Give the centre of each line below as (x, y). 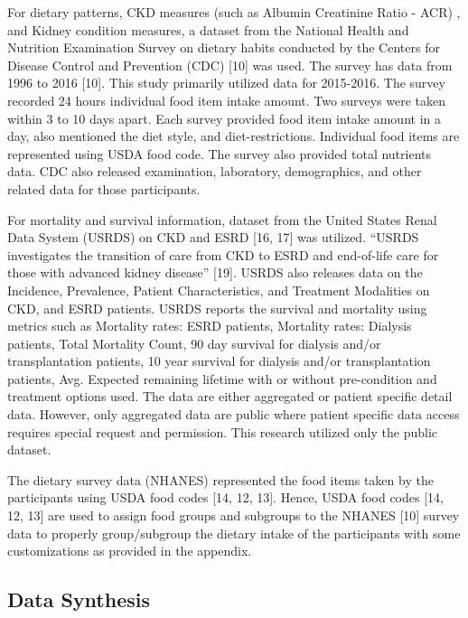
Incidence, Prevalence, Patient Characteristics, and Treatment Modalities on (219, 290)
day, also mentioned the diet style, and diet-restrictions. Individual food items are (234, 136)
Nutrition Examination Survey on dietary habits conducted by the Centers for (224, 47)
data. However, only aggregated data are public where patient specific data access (234, 414)
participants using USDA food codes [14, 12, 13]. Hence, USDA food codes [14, (225, 497)
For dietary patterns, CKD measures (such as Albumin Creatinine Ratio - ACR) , (234, 12)
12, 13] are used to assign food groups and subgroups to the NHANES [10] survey (234, 515)
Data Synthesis (79, 599)
